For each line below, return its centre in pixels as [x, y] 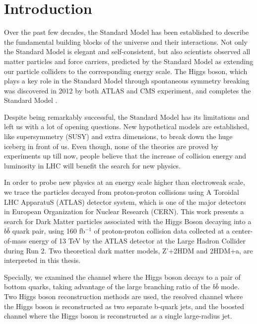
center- [242, 231]
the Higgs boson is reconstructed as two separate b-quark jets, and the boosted [124, 306]
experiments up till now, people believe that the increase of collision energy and [125, 156]
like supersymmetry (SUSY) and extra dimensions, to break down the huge [118, 136]
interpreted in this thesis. [42, 260]
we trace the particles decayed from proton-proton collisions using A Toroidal [122, 192]
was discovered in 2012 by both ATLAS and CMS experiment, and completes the [128, 90]
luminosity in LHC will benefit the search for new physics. [93, 165]
